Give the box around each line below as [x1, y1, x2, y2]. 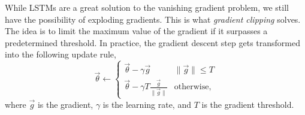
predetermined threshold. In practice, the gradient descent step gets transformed [5, 36, 300, 49]
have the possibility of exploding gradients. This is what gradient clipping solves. [5, 13, 301, 25]
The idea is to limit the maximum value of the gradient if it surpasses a [5, 25, 268, 37]
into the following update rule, [5, 48, 116, 60]
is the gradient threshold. [201, 98, 294, 110]
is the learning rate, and [102, 98, 191, 110]
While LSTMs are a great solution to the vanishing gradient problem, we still [5, 1, 289, 13]
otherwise [174, 83, 209, 92]
